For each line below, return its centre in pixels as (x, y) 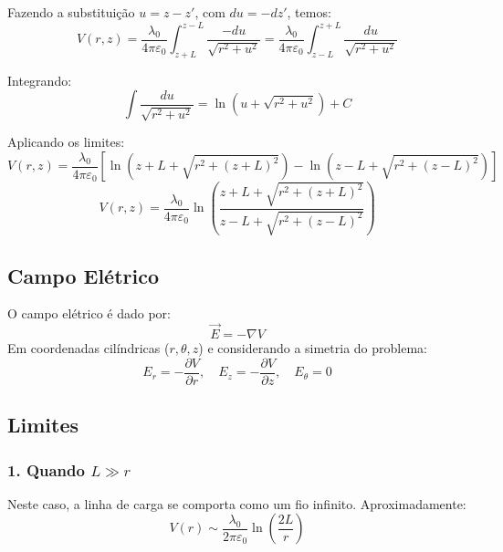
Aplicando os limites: (66, 142)
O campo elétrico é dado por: (89, 313)
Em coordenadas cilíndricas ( (89, 348)
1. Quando (46, 469)
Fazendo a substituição (71, 12)
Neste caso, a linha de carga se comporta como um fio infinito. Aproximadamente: (237, 503)
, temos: (309, 12)
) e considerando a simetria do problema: (313, 348)
